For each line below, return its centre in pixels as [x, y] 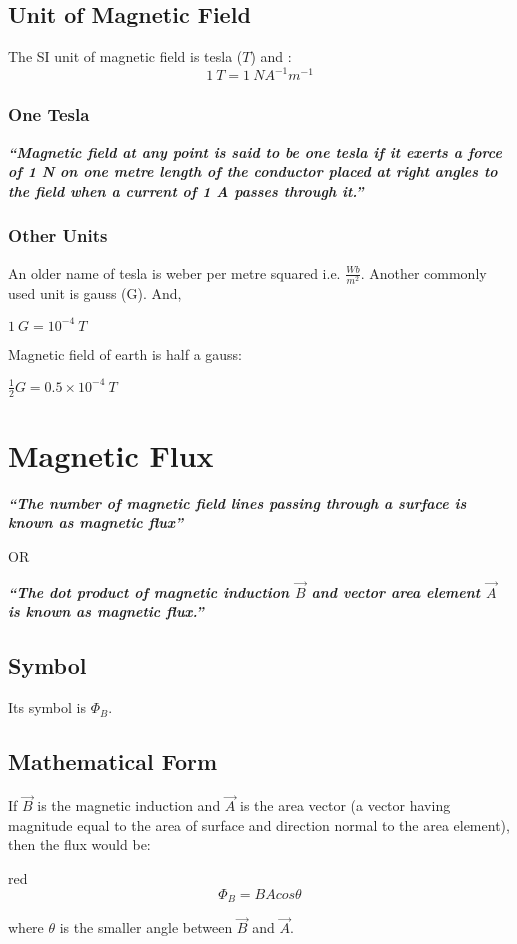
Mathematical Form [113, 761]
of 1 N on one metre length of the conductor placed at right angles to [253, 171]
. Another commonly [423, 272]
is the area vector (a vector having [345, 805]
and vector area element [396, 591]
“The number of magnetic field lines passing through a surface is [237, 502]
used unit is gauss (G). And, [95, 292]
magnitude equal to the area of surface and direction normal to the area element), [259, 824]
